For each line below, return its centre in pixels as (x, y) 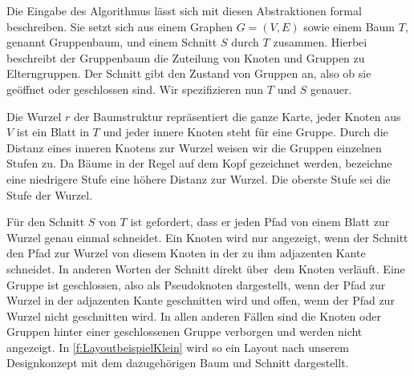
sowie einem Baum (349, 26)
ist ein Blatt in (53, 132)
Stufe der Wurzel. (50, 194)
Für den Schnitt (46, 222)
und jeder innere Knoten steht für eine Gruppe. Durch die (246, 132)
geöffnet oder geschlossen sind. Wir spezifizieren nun (135, 89)
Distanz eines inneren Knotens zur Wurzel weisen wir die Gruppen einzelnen (194, 147)
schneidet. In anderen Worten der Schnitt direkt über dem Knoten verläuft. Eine (206, 268)
